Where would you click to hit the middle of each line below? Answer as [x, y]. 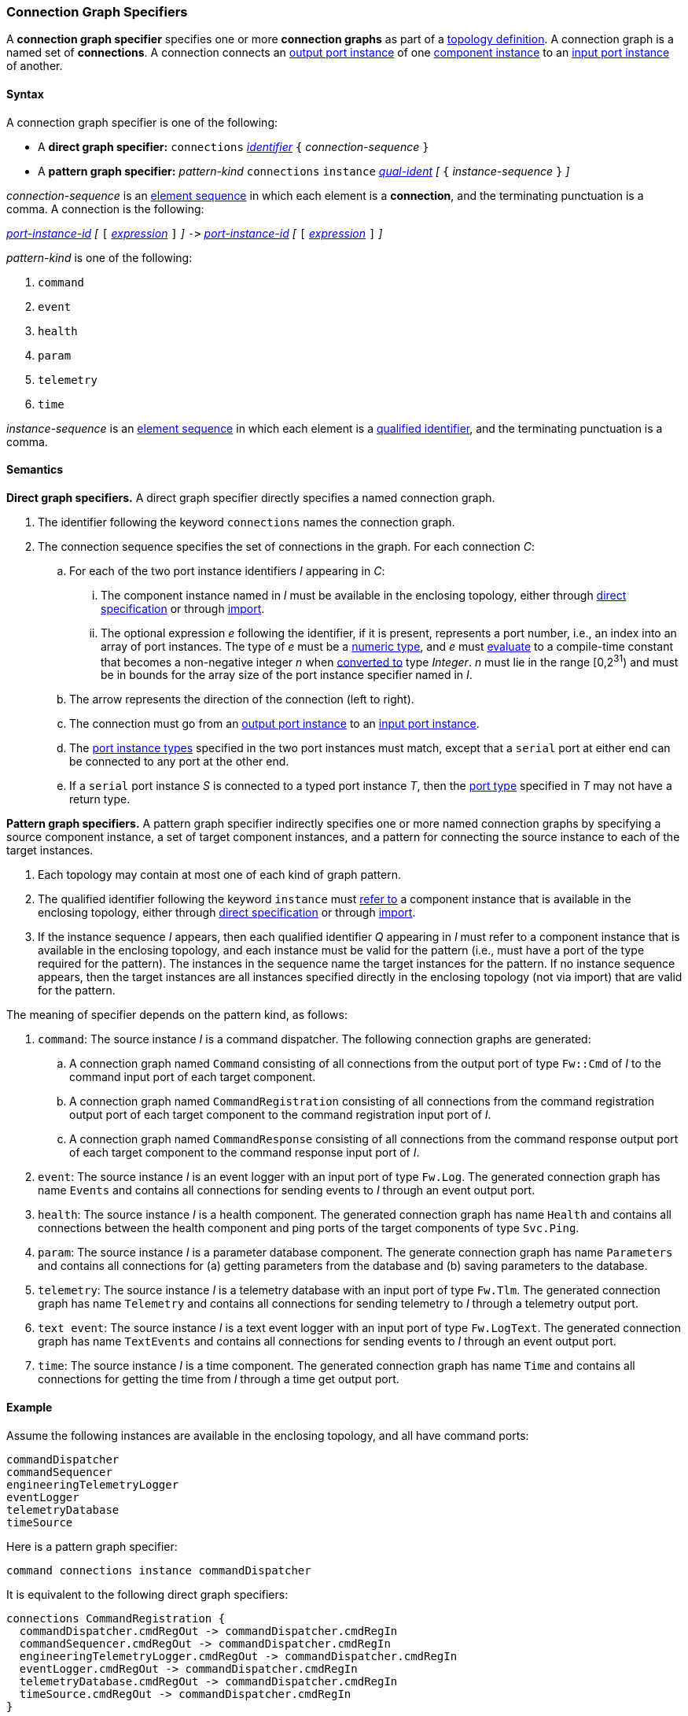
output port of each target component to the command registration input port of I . [280, 1115]
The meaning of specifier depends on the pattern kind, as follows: [177, 1015]
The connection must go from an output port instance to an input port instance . [274, 724]
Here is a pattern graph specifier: [92, 1546]
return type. [100, 799]
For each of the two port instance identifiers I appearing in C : [227, 570]
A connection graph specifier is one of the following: [142, 122]
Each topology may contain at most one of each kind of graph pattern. [219, 875]
